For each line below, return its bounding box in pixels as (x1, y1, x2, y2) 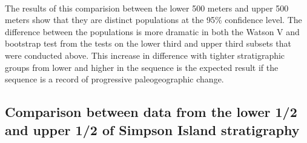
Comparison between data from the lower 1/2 (5, 102, 297, 121)
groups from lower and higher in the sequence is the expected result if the (5, 61, 279, 73)
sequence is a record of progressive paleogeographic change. (5, 73, 224, 85)
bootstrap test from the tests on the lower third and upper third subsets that (5, 37, 291, 50)
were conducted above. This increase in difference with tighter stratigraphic (5, 48, 285, 61)
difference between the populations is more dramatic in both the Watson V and (5, 25, 300, 38)
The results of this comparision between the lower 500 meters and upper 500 (5, 1, 289, 14)
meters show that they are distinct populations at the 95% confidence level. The (5, 13, 302, 26)
